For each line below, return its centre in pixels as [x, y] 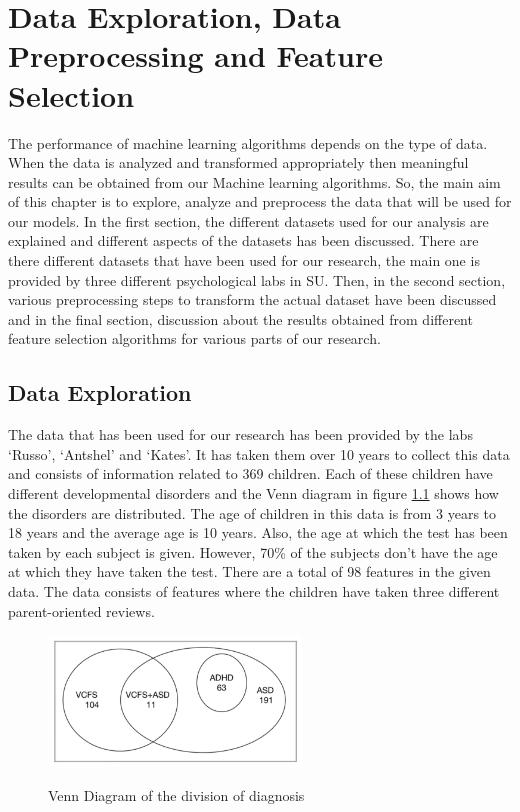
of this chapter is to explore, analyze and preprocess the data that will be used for [260, 201]
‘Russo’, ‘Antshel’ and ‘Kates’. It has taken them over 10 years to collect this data [259, 453]
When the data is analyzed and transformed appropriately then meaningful [238, 162]
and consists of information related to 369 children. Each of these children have [250, 473]
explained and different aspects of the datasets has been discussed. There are [243, 240]
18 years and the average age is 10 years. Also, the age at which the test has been [258, 532]
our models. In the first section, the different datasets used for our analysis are [248, 220]
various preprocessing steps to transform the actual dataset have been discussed [252, 299]
